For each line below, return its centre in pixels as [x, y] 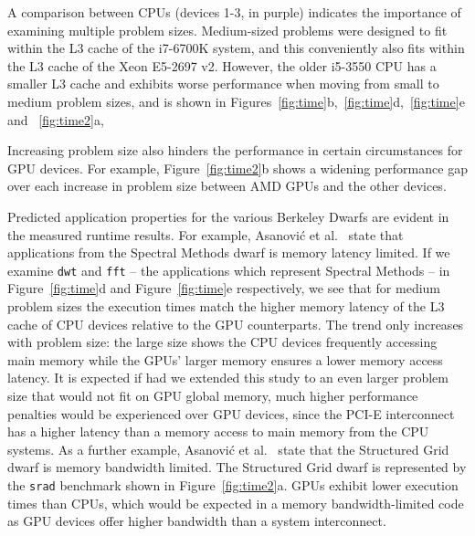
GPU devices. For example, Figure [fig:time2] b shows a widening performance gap [237, 168]
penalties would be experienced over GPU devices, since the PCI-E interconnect [231, 413]
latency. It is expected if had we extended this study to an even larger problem [228, 378]
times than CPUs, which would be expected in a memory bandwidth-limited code [236, 503]
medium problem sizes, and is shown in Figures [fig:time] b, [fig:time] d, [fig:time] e [236, 101]
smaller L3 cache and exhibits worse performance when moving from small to [223, 84]
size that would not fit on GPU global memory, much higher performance [213, 395]
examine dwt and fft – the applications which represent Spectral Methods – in [229, 270]
